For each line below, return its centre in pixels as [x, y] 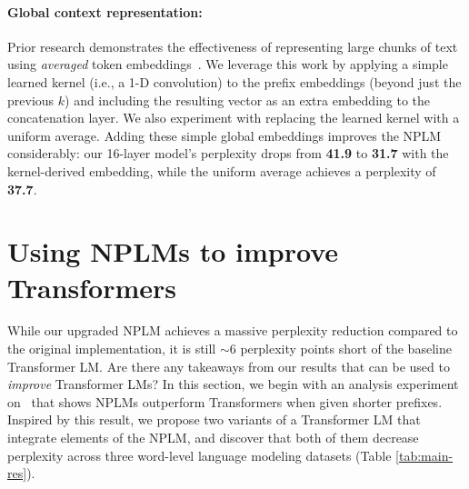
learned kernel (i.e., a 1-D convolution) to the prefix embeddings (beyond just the [234, 81]
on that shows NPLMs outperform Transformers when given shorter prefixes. [225, 401]
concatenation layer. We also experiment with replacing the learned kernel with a [234, 118]
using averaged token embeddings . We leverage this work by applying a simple [228, 64]
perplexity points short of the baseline [346, 349]
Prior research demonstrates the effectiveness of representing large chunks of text [233, 46]
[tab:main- [424, 455]
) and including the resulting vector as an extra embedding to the [248, 100]
